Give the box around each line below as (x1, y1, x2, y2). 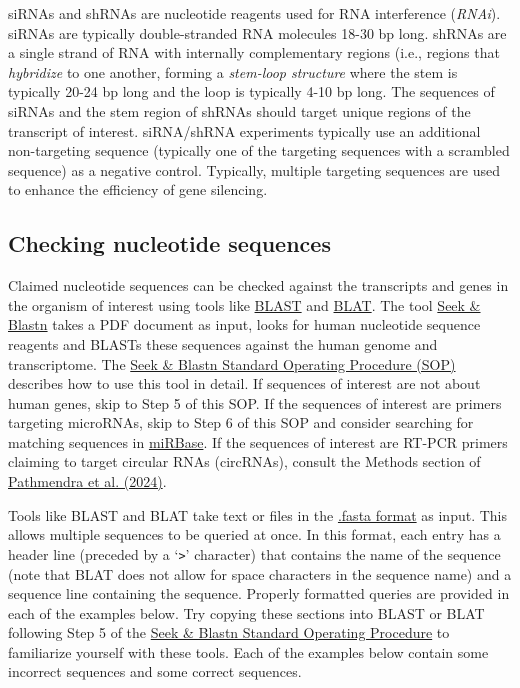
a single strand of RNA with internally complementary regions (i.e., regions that (8, 42, 500, 63)
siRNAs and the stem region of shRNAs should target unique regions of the (8, 100, 471, 121)
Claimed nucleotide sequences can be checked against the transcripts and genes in (8, 275, 509, 296)
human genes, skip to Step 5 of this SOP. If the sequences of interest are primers (8, 392, 502, 413)
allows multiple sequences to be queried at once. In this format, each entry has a (8, 524, 501, 545)
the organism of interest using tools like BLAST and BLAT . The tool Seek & (8, 294, 481, 315)
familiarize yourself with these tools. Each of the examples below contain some (8, 641, 489, 662)
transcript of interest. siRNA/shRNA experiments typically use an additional (8, 120, 481, 141)
